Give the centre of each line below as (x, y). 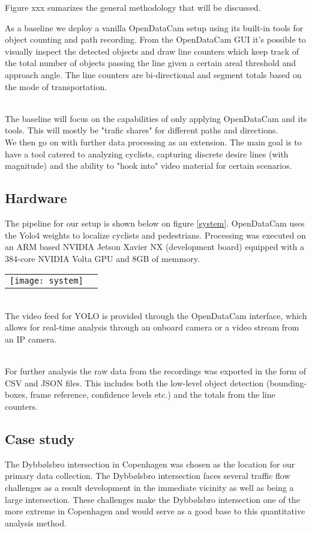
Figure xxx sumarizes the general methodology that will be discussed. (133, 7)
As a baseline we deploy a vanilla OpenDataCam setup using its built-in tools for (154, 27)
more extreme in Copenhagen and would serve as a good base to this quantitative (155, 511)
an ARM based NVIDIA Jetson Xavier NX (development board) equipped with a (154, 247)
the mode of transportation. (56, 86)
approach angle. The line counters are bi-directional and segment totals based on (153, 74)
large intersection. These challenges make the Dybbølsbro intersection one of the (152, 499)
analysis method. (36, 522)
